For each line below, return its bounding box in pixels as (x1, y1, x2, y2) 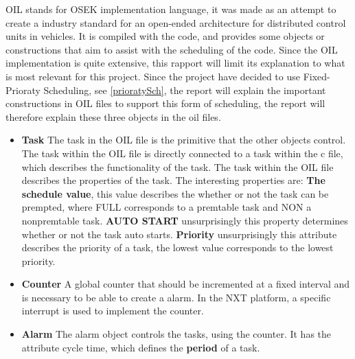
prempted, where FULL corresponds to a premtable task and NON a (21, 200, 312, 214)
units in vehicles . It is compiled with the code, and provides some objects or (5, 29, 325, 43)
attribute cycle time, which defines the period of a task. (21, 340, 260, 354)
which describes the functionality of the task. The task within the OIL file (21, 159, 334, 174)
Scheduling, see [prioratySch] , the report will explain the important (43, 82, 326, 97)
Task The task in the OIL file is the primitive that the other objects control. (21, 132, 346, 147)
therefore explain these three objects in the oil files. (5, 109, 221, 124)
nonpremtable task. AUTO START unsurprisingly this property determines (21, 213, 348, 227)
